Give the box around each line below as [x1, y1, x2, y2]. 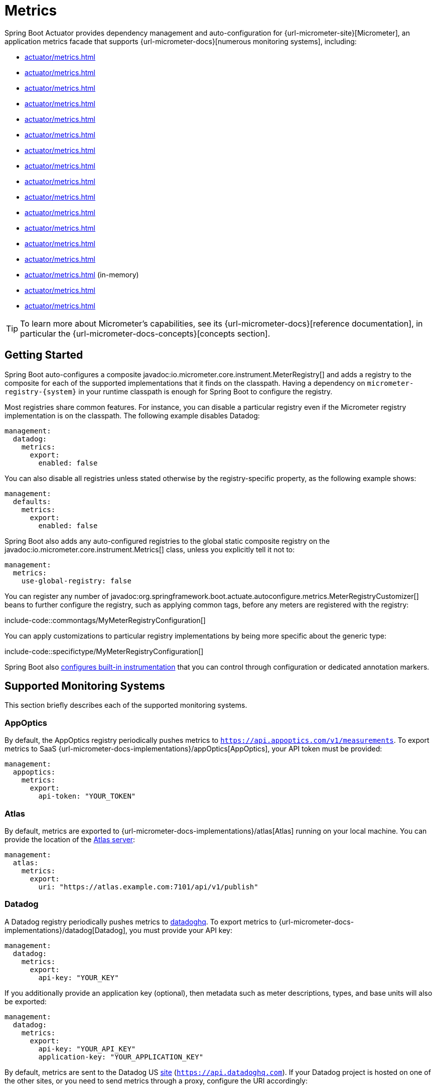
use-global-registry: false [21, 576, 131, 585]
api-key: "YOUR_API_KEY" [38, 1044, 136, 1053]
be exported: [5, 997, 47, 1006]
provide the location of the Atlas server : [5, 835, 135, 844]
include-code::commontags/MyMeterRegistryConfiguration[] [5, 615, 206, 625]
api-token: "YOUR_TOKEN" [38, 792, 136, 801]
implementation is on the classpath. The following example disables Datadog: [5, 411, 260, 420]
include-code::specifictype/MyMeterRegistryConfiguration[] [5, 647, 204, 656]
